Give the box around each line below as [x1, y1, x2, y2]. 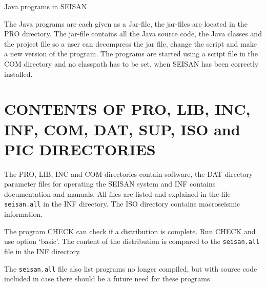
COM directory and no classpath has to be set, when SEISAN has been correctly [4, 58, 259, 69]
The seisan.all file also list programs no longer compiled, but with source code [4, 263, 257, 274]
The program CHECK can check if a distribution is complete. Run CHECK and [4, 225, 256, 236]
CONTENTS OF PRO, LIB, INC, [4, 98, 251, 119]
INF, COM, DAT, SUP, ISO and [4, 118, 240, 139]
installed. [4, 68, 33, 79]
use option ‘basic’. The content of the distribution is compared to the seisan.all [4, 236, 260, 247]
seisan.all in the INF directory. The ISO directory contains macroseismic [4, 198, 240, 209]
